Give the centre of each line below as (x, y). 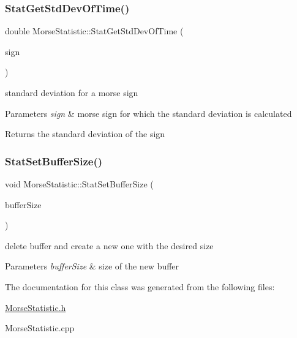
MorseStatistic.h (36, 307)
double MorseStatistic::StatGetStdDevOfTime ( (94, 31)
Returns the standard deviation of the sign (85, 134)
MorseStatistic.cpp (40, 328)
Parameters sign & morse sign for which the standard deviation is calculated (148, 113)
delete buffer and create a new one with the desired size (109, 245)
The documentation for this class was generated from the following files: (140, 286)
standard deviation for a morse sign (72, 92)
